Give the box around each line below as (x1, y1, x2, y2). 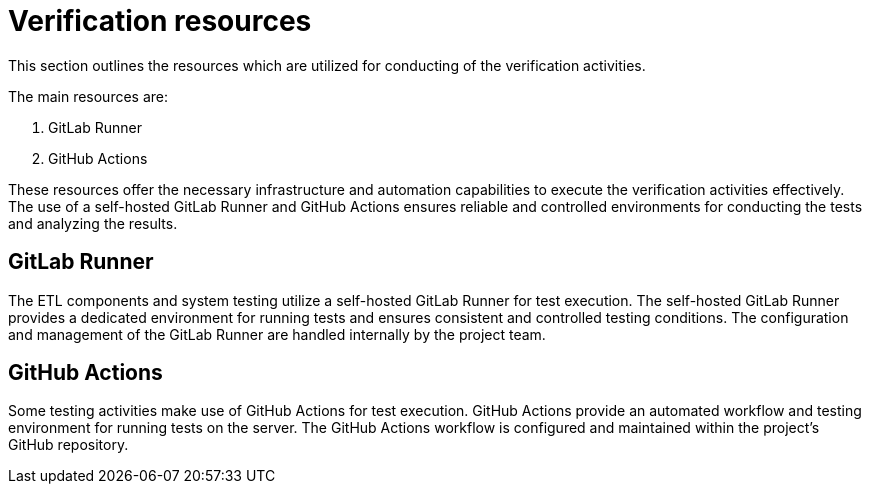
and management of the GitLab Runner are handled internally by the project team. (8, 325, 546, 343)
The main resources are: (8, 87, 169, 105)
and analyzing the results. (8, 214, 178, 232)
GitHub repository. (8, 436, 129, 454)
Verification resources (8, 4, 312, 38)
